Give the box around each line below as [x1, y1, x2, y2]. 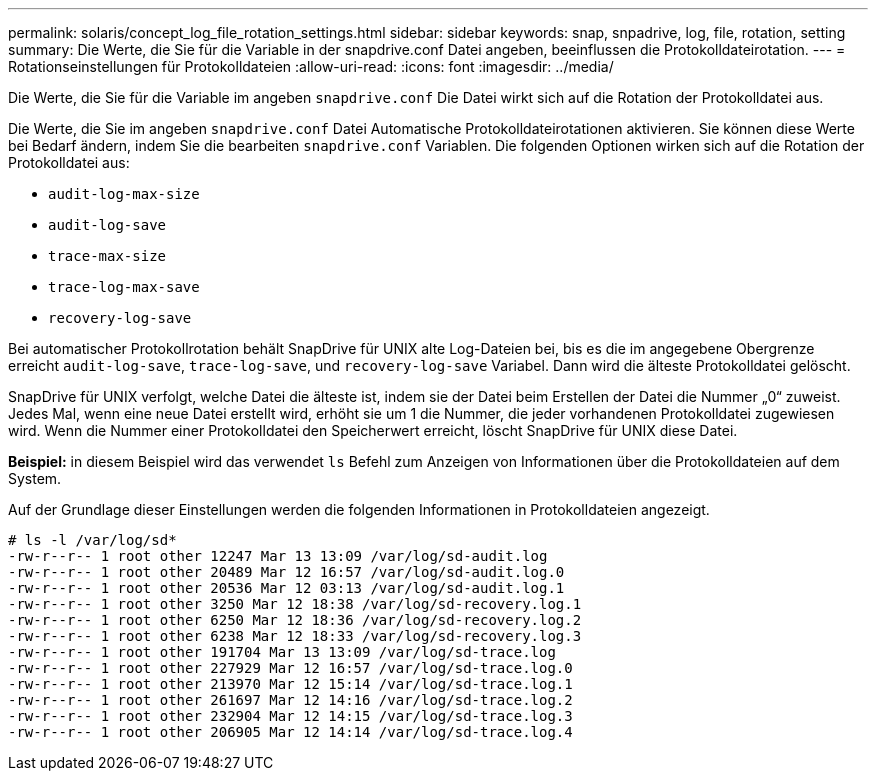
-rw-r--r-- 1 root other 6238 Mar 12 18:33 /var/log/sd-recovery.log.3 [8, 628, 582, 644]
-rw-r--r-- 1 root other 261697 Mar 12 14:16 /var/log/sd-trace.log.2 [8, 692, 573, 708]
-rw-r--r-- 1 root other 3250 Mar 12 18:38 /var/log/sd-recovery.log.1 [8, 596, 582, 612]
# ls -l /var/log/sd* [8, 532, 177, 548]
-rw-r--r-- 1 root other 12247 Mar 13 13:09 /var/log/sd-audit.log [8, 548, 548, 564]
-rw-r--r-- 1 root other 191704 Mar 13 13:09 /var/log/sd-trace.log [8, 644, 556, 660]
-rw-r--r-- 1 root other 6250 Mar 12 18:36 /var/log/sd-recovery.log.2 [8, 612, 582, 628]
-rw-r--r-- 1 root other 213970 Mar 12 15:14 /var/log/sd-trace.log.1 [8, 676, 573, 692]
